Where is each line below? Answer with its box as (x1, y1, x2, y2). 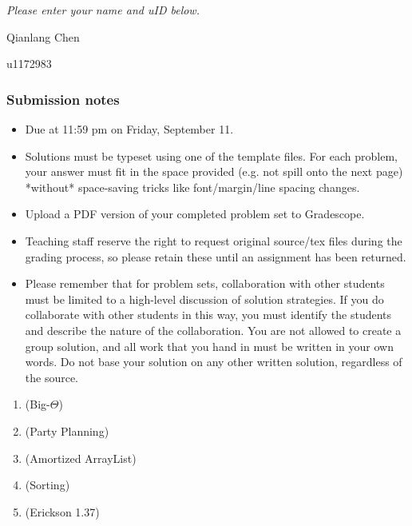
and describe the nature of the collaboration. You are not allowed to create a (25, 321, 402, 338)
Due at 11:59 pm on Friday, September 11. (25, 121, 234, 137)
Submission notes (6, 89, 120, 109)
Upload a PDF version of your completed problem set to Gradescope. (25, 205, 365, 222)
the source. (25, 369, 79, 385)
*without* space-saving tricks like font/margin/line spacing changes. (25, 178, 360, 195)
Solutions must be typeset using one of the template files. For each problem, (25, 147, 398, 164)
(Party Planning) (25, 422, 109, 439)
